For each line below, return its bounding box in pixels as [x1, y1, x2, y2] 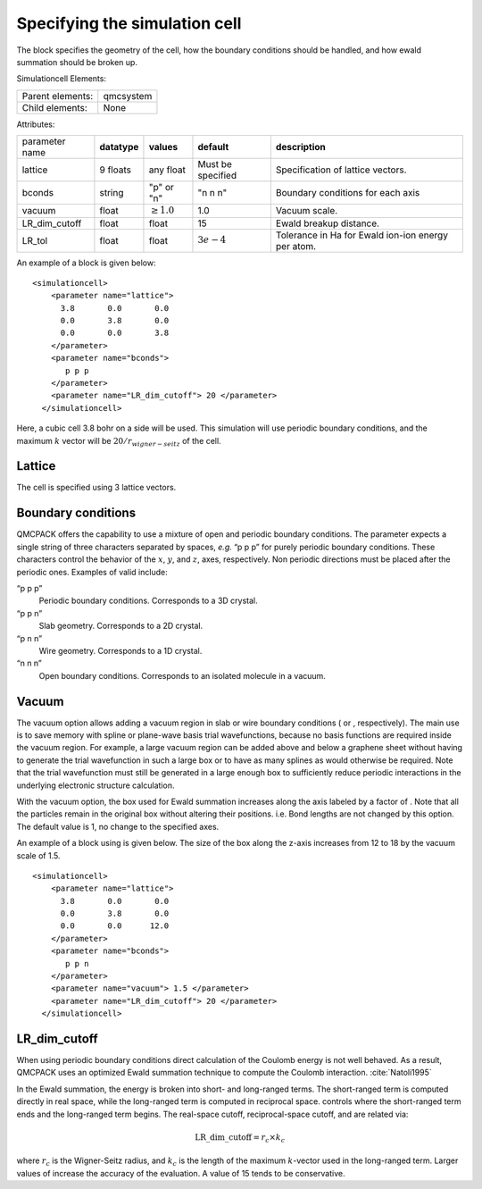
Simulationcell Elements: [16, 73, 107, 84]
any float [148, 163, 187, 176]
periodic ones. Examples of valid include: [16, 566, 169, 577]
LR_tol [21, 234, 48, 247]
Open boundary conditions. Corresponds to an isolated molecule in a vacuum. [38, 670, 326, 681]
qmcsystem [103, 89, 153, 102]
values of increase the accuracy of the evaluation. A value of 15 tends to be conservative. [16, 1168, 345, 1178]
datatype [99, 141, 139, 154]
